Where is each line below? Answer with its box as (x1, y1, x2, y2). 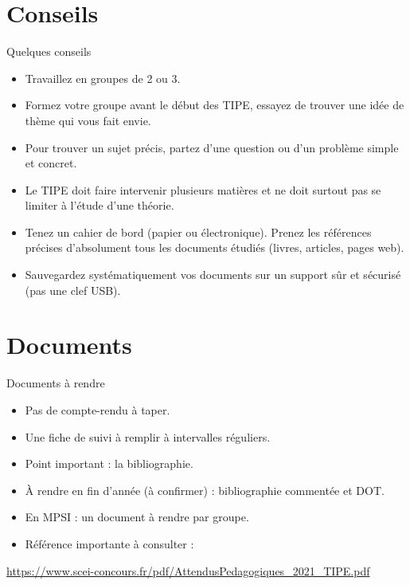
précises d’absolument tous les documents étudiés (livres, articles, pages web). (25, 239, 404, 256)
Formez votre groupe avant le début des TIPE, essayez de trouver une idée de (25, 96, 404, 113)
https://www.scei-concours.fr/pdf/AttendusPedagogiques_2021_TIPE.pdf (6, 562, 370, 579)
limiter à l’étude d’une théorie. (25, 197, 174, 214)
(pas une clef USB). (25, 281, 121, 298)
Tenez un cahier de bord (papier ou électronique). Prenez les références (25, 223, 372, 240)
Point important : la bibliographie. (25, 455, 193, 472)
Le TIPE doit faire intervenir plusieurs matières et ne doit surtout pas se (25, 181, 381, 198)
